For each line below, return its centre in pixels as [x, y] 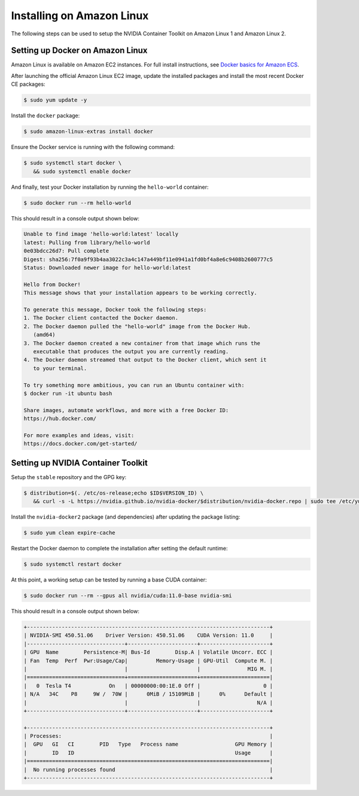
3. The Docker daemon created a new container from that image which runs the [142, 343]
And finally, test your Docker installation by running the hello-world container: [110, 187]
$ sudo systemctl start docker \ [73, 163]
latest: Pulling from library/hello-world [87, 242]
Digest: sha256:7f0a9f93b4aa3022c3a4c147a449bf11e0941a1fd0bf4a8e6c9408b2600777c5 [148, 259]
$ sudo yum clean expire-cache [70, 533]
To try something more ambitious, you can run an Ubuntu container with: [134, 385]
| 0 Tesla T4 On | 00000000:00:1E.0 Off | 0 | [148, 685]
